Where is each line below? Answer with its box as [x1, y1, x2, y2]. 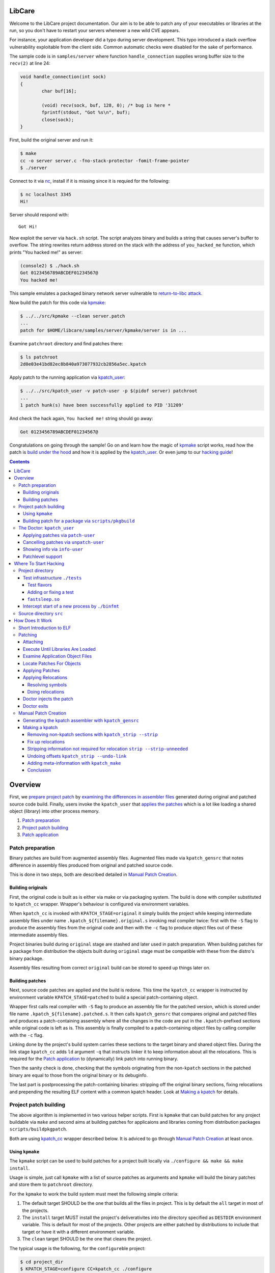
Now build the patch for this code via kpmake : [9, 299, 106, 306]
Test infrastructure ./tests [23, 574, 82, 580]
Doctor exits [23, 703, 48, 709]
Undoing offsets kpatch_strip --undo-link [27, 753, 127, 759]
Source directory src [18, 610, 63, 616]
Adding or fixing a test [27, 589, 74, 595]
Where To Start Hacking [14, 561, 65, 567]
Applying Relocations [23, 675, 68, 681]
